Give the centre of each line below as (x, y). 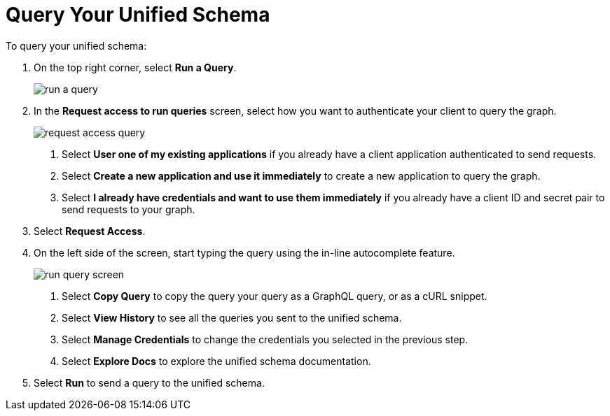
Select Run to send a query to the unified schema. (149, 382)
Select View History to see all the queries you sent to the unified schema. (232, 317)
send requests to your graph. (129, 209)
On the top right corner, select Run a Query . (135, 67)
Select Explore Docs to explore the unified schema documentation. (216, 361)
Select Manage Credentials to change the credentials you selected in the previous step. (265, 339)
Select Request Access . (90, 231)
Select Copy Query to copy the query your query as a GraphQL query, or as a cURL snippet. (275, 296)
